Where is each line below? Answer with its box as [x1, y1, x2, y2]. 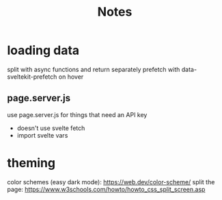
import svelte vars [16, 131, 68, 139]
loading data [7, 42, 80, 58]
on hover [58, 73, 84, 81]
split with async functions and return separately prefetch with [7, 65, 180, 73]
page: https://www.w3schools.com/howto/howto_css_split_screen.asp [7, 185, 206, 193]
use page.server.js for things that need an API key [7, 110, 148, 118]
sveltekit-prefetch [7, 73, 57, 81]
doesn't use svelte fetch [16, 124, 85, 132]
